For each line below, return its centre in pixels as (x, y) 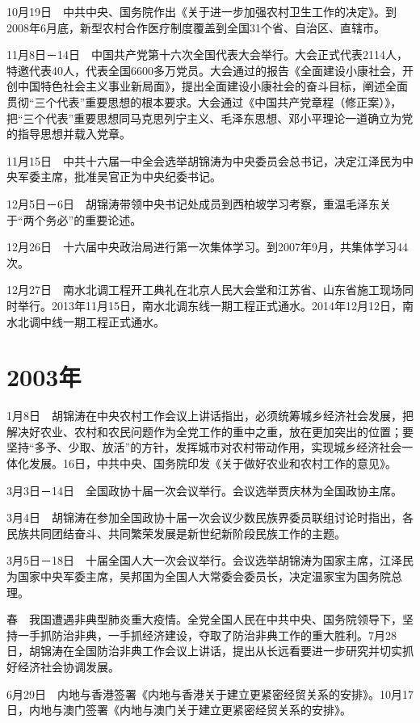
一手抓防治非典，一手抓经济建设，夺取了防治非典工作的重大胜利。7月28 (207, 635)
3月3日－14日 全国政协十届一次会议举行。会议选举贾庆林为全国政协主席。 (204, 490)
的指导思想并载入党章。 (69, 134)
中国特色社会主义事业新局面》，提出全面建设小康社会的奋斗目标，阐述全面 (212, 86)
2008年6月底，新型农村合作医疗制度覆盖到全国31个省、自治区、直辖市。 (196, 27)
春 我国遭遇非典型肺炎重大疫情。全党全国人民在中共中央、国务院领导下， (204, 619)
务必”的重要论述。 (94, 219)
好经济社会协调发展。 (63, 666)
